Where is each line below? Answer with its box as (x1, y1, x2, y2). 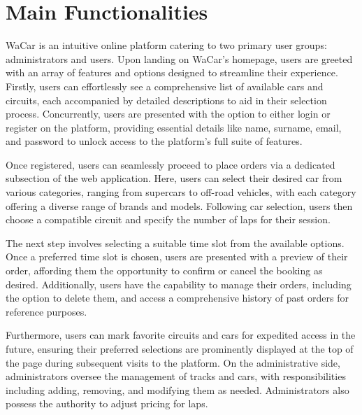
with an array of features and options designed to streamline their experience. (6, 65, 338, 80)
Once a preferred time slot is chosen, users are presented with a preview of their (6, 249, 348, 264)
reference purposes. (6, 304, 87, 318)
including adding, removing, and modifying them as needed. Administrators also (6, 382, 349, 397)
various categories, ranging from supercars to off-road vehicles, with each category (6, 185, 356, 199)
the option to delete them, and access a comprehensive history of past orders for (6, 290, 349, 305)
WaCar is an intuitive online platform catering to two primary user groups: (6, 38, 327, 52)
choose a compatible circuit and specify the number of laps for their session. (6, 212, 331, 227)
